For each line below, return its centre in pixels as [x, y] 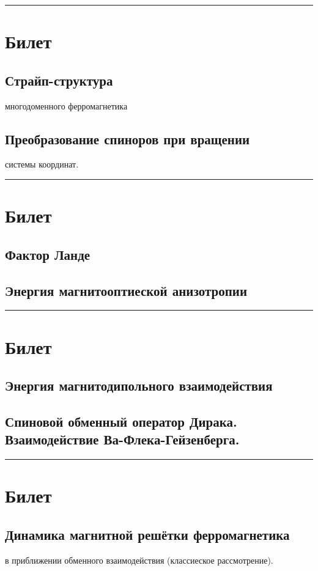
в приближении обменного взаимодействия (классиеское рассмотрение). [139, 560]
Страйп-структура [59, 80]
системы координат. [42, 164]
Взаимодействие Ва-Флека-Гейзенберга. [122, 439]
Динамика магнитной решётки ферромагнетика [147, 534]
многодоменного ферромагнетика [66, 105]
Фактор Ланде [48, 254]
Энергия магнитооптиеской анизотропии [126, 290]
